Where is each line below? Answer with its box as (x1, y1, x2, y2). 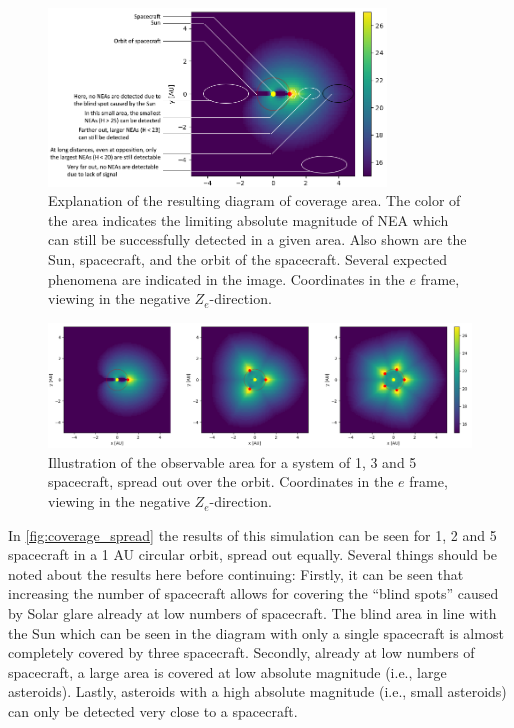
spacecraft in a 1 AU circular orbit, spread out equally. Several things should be (8, 544, 498, 565)
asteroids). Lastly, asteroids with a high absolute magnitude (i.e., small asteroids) (8, 681, 507, 702)
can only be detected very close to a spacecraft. (8, 701, 298, 721)
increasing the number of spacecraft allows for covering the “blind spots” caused (8, 583, 499, 604)
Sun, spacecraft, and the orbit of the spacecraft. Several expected (48, 249, 447, 270)
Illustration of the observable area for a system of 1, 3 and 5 (48, 451, 417, 472)
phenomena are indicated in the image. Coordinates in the (48, 268, 405, 289)
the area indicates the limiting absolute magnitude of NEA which (48, 209, 449, 230)
